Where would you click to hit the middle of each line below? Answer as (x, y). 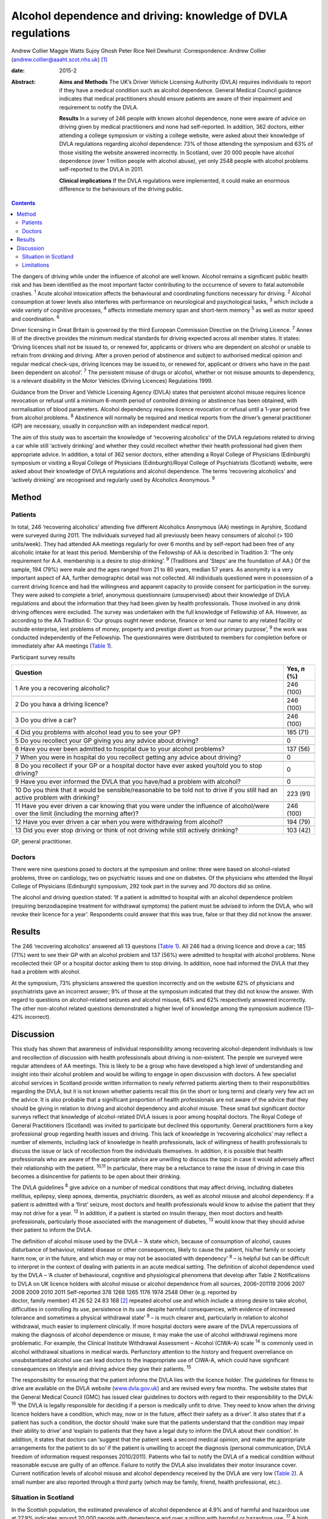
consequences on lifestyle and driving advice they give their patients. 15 (101, 1368)
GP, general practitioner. (42, 842)
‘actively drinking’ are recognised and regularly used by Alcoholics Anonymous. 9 (113, 479)
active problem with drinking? (57, 798)
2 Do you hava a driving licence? (62, 704)
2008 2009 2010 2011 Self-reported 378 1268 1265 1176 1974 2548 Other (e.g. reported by (124, 1292)
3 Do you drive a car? (46, 720)
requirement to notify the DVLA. (99, 107)
